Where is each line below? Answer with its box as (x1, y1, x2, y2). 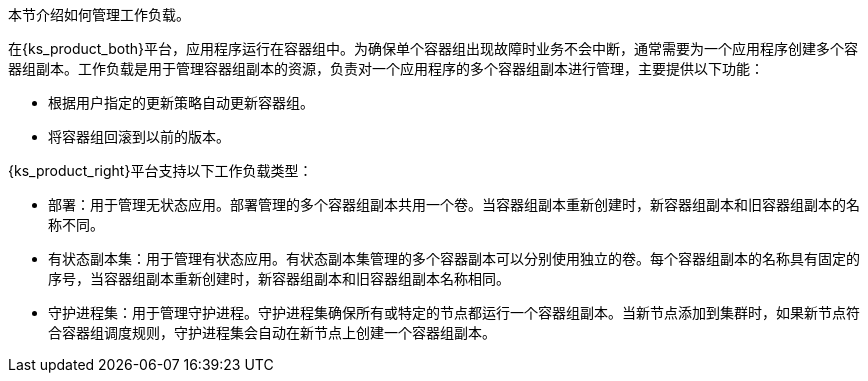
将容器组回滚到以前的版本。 (48, 128, 230, 145)
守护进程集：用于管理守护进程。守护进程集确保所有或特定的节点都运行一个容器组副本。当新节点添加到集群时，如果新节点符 (48, 304, 860, 321)
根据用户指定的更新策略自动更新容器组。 (48, 94, 314, 111)
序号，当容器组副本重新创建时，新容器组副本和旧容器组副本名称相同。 (48, 270, 510, 287)
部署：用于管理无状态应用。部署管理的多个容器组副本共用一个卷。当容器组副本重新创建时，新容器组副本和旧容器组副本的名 (48, 196, 860, 213)
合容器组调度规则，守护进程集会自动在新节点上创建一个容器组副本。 (48, 324, 496, 341)
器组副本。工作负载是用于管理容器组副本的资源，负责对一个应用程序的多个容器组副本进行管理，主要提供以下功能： (8, 60, 764, 77)
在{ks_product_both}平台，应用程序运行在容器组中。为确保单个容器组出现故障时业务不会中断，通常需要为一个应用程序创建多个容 (8, 40, 858, 57)
